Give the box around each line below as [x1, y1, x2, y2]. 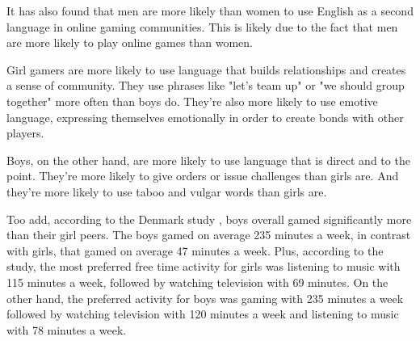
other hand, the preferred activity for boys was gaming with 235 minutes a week [6, 289, 404, 306]
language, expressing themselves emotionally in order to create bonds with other [6, 108, 404, 125]
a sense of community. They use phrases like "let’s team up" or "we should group [6, 77, 405, 94]
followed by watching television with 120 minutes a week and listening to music [6, 305, 399, 322]
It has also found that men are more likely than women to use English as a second [6, 2, 414, 19]
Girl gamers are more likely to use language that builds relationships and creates [6, 61, 406, 78]
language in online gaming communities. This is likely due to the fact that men [6, 18, 398, 35]
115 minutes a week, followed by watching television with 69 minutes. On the [6, 273, 388, 290]
